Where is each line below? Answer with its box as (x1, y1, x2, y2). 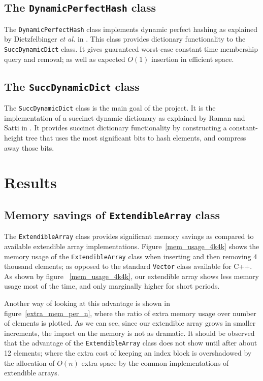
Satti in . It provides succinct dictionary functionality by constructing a (4, 122, 227, 133)
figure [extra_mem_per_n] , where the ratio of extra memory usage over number (4, 307, 256, 318)
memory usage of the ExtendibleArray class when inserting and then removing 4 (4, 251, 257, 261)
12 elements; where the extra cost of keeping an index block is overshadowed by (4, 348, 252, 358)
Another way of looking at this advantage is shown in (4, 298, 170, 308)
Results (4, 172, 57, 193)
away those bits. (4, 142, 54, 153)
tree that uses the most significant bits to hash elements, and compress (25, 132, 246, 143)
